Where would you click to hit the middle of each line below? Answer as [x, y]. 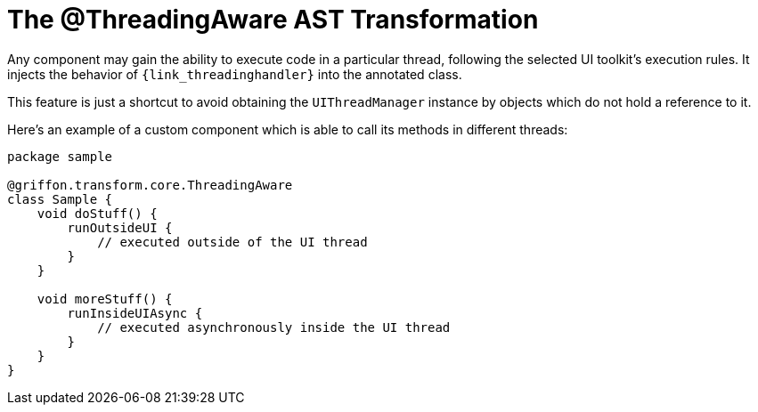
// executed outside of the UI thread [232, 242]
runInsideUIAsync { [135, 313]
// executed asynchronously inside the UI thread [274, 327]
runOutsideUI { [120, 227]
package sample [60, 156]
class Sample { [60, 199]
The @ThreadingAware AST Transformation [273, 20]
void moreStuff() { [105, 299]
